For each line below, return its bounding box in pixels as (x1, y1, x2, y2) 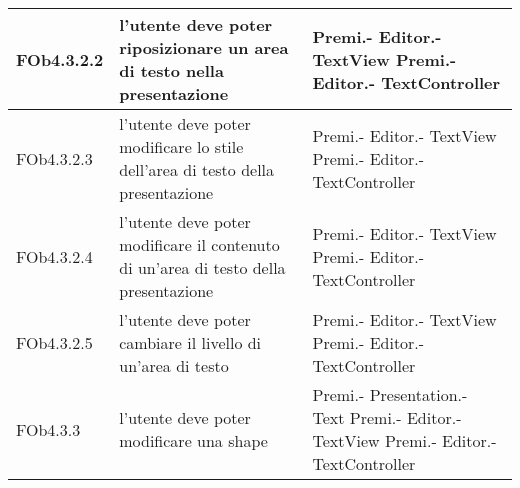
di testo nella (119, 59, 224, 82)
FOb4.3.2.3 (16, 146, 93, 170)
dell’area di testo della (119, 158, 275, 181)
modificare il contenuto (119, 233, 280, 256)
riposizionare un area (119, 36, 289, 59)
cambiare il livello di (119, 331, 262, 354)
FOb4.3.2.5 (16, 331, 93, 354)
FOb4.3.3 (16, 417, 81, 441)
